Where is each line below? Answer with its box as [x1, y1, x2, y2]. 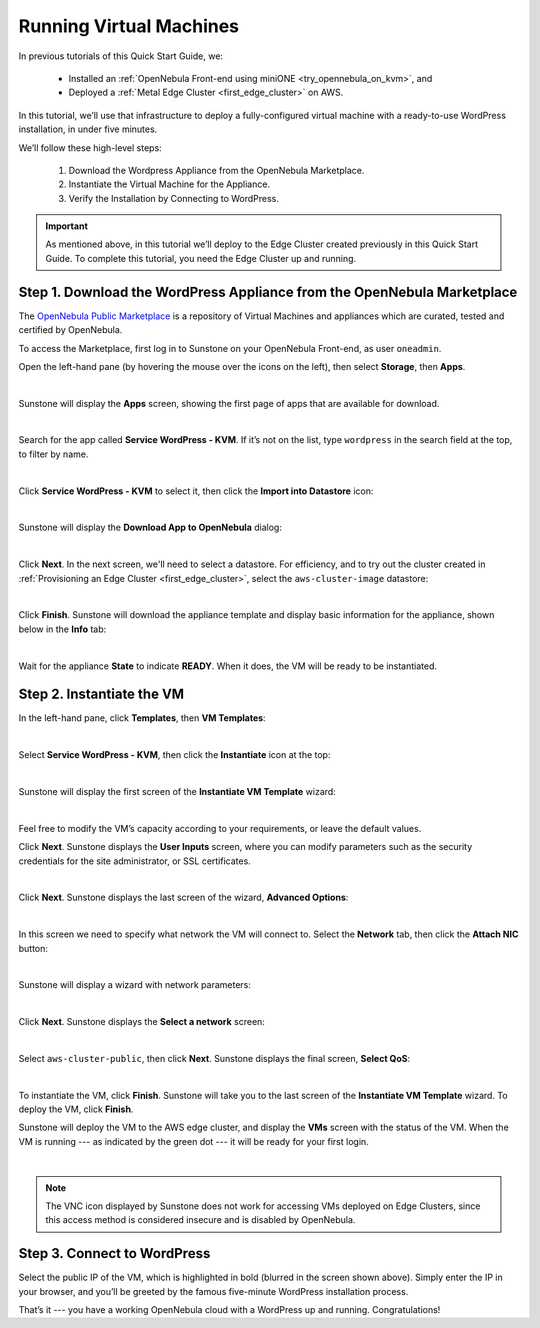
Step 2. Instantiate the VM [18, 686, 185, 703]
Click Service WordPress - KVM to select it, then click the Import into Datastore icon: [18, 485, 374, 497]
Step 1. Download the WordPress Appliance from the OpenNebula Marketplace [18, 283, 518, 300]
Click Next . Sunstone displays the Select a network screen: [18, 1016, 265, 1028]
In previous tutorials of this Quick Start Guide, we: [18, 50, 224, 62]
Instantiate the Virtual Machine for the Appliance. [68, 178, 270, 190]
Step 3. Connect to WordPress [18, 1245, 211, 1262]
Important [45, 220, 89, 232]
